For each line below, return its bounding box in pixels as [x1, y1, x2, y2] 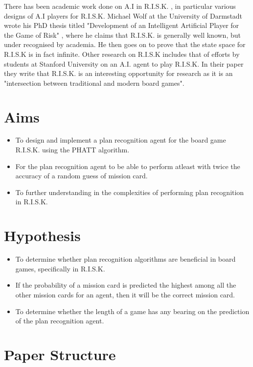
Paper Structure [4, 344, 116, 364]
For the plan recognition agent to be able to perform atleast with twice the [15, 161, 240, 171]
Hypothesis [4, 225, 81, 245]
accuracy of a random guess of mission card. [15, 171, 148, 181]
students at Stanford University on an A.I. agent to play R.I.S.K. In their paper [4, 58, 244, 69]
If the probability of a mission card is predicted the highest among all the [15, 280, 236, 290]
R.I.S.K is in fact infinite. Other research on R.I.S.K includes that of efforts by [4, 49, 240, 59]
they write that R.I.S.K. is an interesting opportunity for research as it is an [4, 68, 233, 78]
